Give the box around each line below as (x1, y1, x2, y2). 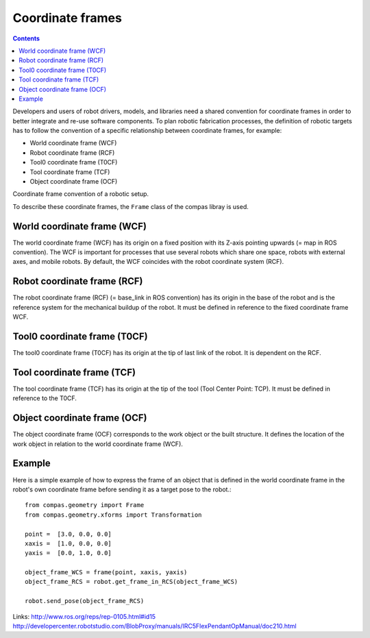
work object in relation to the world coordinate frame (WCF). (12, 439, 183, 448)
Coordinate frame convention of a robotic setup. (12, 190, 149, 198)
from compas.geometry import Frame (25, 501, 145, 509)
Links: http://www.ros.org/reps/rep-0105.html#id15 (12, 612, 156, 620)
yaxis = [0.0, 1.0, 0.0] (25, 549, 112, 557)
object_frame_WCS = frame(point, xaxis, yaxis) (25, 569, 188, 576)
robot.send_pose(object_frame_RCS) (25, 597, 145, 605)
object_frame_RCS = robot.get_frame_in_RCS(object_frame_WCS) (25, 578, 238, 586)
